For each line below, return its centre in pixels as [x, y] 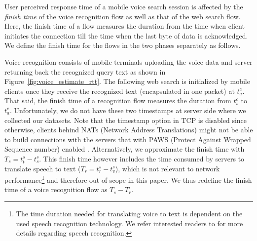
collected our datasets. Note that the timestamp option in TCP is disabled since [126, 120]
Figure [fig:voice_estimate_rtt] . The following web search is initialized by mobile [127, 81]
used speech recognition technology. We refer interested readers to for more [129, 223]
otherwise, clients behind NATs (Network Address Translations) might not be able [129, 130]
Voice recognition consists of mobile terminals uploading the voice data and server [128, 61]
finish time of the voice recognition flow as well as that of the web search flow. [123, 16]
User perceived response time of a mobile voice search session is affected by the [124, 6]
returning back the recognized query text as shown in [85, 71]
